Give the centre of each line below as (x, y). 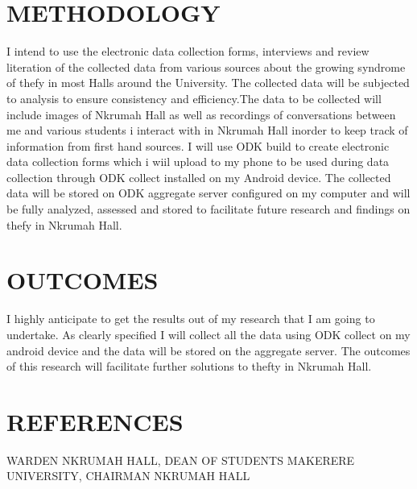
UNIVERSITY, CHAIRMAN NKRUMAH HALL (128, 476)
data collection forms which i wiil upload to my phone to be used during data (198, 162)
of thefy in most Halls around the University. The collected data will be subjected (208, 83)
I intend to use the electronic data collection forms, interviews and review (188, 51)
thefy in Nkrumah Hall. (64, 224)
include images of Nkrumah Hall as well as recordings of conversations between (201, 114)
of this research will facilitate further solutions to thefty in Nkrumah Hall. (189, 366)
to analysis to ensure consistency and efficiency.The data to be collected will (194, 98)
